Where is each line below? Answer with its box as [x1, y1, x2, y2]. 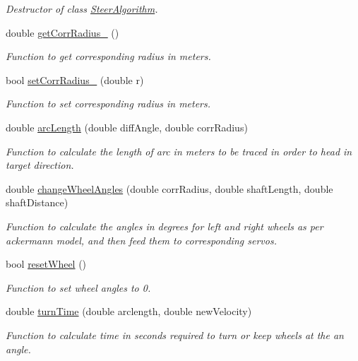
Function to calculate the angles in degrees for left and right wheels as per [6, 218, 323, 233]
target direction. [6, 158, 74, 172]
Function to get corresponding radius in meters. [6, 49, 211, 64]
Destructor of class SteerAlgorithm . [6, 1, 158, 16]
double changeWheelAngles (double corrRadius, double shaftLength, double [6, 181, 333, 196]
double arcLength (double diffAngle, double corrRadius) [6, 119, 248, 134]
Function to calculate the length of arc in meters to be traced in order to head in [6, 143, 352, 158]
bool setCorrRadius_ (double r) [6, 72, 144, 87]
